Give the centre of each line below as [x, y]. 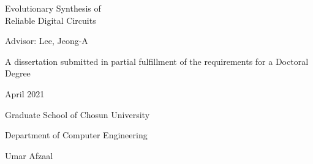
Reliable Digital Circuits [51, 20]
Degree [18, 73]
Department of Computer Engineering [76, 135]
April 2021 [25, 93]
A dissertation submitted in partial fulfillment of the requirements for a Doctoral [157, 61]
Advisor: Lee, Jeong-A [47, 41]
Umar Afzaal [29, 155]
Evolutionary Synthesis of [53, 8]
